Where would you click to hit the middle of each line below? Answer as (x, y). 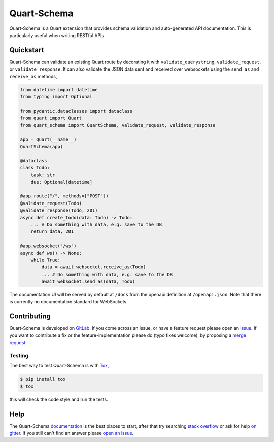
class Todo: (35, 168)
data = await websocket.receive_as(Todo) (94, 267)
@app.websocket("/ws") (48, 246)
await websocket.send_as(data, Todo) (88, 281)
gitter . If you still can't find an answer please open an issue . (72, 433)
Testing (19, 355)
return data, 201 (52, 232)
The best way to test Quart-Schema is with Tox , (59, 366)
